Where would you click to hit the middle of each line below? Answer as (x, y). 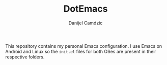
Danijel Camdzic (86, 23)
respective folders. (25, 57)
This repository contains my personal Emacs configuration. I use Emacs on (84, 46)
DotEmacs (86, 9)
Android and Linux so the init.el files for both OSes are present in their (81, 51)
